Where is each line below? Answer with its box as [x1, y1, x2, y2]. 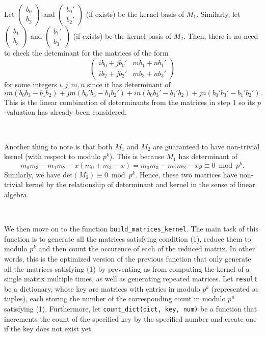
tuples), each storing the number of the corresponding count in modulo [4, 293, 226, 304]
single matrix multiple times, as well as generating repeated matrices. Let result [4, 273, 258, 284]
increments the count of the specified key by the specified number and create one [4, 313, 257, 324]
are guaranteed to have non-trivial [153, 141, 260, 151]
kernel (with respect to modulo [4, 151, 101, 162]
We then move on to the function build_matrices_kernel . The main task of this [4, 223, 258, 234]
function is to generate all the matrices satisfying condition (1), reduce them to [4, 233, 251, 244]
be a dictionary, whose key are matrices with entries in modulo [4, 283, 200, 294]
